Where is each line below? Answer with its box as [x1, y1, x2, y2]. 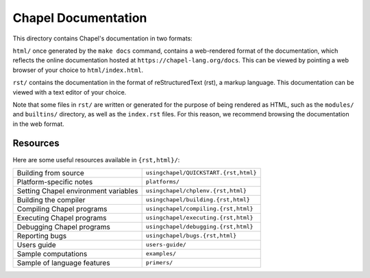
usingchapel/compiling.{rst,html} [145, 205, 254, 212]
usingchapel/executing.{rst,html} [145, 214, 254, 222]
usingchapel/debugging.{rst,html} [145, 223, 254, 231]
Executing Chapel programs [16, 213, 107, 223]
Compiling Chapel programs [16, 204, 108, 214]
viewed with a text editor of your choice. [12, 88, 127, 96]
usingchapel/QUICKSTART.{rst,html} [145, 169, 257, 177]
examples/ [145, 250, 177, 257]
